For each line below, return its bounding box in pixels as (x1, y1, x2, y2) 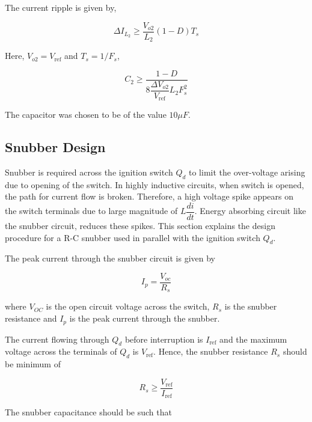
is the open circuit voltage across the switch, (46, 300, 210, 313)
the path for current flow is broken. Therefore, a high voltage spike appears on (5, 190, 294, 203)
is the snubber (224, 300, 277, 313)
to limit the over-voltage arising (189, 165, 305, 178)
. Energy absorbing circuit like (194, 204, 306, 217)
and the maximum (219, 332, 287, 345)
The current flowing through (5, 332, 109, 345)
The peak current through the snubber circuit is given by (5, 252, 215, 265)
